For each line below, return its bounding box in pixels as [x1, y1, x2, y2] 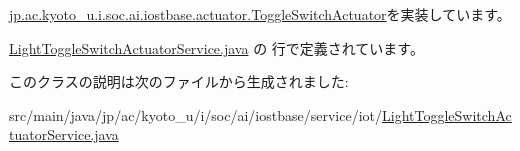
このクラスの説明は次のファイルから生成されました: [9, 71, 349, 92]
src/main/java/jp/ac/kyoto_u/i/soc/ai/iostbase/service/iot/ [9, 104, 383, 125]
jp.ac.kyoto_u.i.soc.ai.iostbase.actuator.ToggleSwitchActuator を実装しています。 [9, 4, 511, 24]
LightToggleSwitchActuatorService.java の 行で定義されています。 [9, 37, 424, 58]
